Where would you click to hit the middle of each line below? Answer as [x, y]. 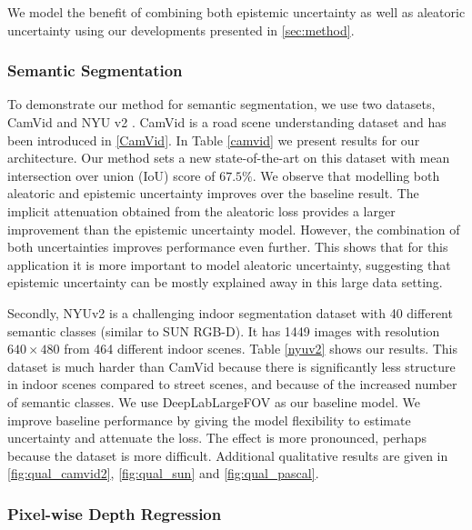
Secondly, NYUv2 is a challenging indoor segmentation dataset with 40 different [230, 312]
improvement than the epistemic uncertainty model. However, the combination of [234, 229]
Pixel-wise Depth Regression [115, 513]
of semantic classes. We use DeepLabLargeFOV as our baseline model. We [214, 401]
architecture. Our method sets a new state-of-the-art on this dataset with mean [229, 158]
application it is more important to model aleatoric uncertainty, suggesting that [229, 264]
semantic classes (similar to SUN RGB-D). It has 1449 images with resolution [224, 330]
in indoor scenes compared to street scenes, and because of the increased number [232, 384]
